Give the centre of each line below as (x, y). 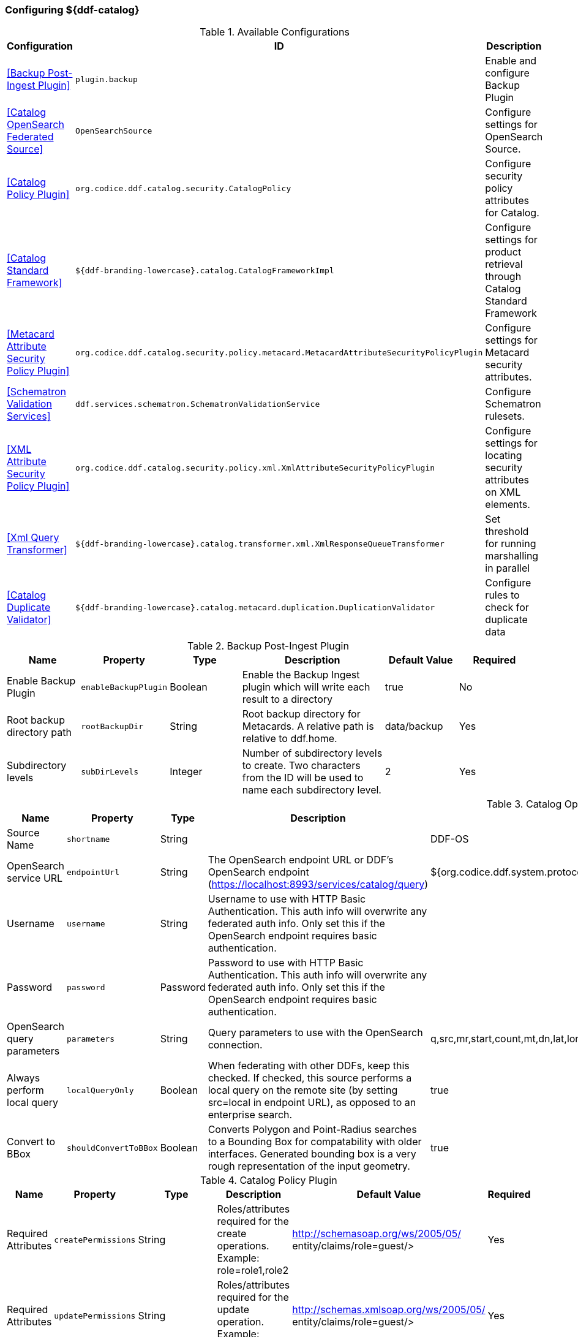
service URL (35, 878)
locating (504, 456)
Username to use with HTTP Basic (287, 899)
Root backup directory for (301, 714)
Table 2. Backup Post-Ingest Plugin (268, 646)
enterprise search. (250, 1115)
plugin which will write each (306, 687)
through (503, 277)
